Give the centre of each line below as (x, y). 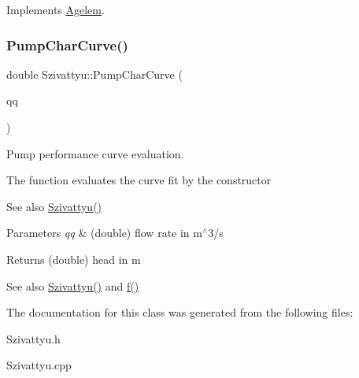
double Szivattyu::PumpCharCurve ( (94, 74)
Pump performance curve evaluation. (95, 153)
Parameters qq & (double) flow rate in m (104, 233)
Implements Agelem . (56, 9)
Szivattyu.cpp (39, 365)
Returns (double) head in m (74, 259)
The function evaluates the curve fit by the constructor (139, 180)
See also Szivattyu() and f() (73, 285)
